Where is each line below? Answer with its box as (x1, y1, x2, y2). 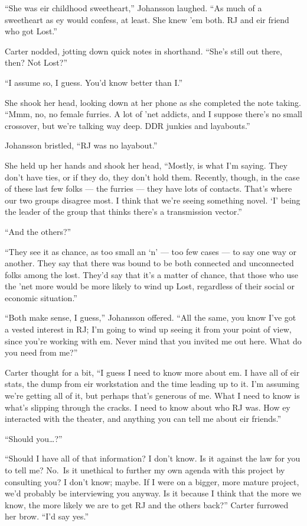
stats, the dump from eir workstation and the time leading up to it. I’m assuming (5, 377, 300, 390)
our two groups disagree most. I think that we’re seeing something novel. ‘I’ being (5, 193, 301, 206)
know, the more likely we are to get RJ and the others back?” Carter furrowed (5, 498, 289, 511)
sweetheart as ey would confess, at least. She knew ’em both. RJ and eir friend (5, 13, 289, 25)
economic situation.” (5, 291, 77, 304)
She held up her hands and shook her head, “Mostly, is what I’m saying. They (5, 159, 288, 171)
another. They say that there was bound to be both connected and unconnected (5, 257, 294, 269)
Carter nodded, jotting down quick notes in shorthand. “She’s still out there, (5, 44, 282, 57)
